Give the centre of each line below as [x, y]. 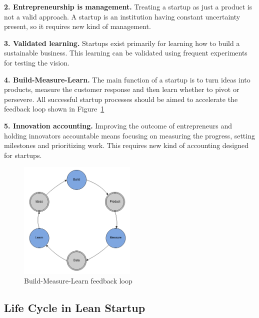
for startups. [23, 155]
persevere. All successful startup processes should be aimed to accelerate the [121, 99]
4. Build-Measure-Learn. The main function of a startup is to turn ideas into [127, 79]
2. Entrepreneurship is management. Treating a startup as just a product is [128, 6]
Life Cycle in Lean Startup [75, 308]
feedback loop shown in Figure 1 [54, 109]
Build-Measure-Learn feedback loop [78, 281]
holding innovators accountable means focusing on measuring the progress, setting [129, 135]
